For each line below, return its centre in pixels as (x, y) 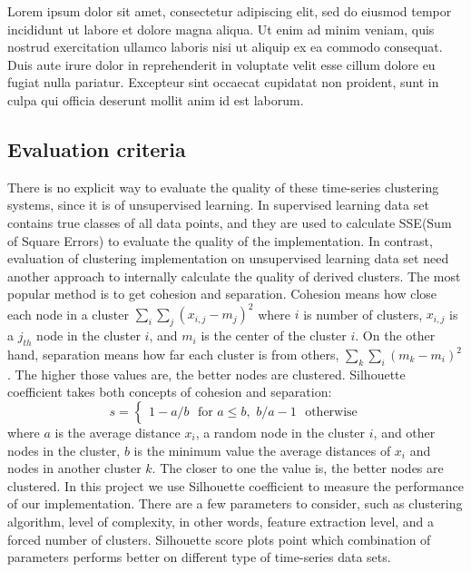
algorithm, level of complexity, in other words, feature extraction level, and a (221, 521)
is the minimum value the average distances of (262, 450)
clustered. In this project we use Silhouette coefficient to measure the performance (235, 485)
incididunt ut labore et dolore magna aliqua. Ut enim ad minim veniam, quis (221, 29)
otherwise (331, 412)
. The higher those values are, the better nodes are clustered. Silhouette (206, 374)
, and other (404, 432)
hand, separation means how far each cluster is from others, (173, 355)
